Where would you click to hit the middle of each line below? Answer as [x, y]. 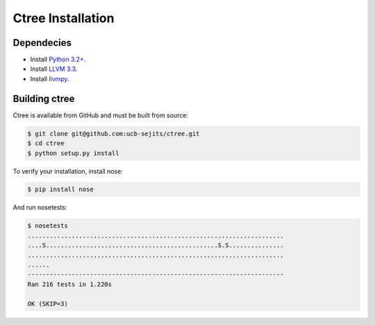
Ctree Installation [64, 18]
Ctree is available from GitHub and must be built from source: [101, 115]
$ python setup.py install [73, 153]
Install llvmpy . [50, 78]
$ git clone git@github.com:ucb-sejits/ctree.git [114, 133]
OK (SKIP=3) [48, 303]
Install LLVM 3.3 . [54, 69]
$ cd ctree [46, 143]
